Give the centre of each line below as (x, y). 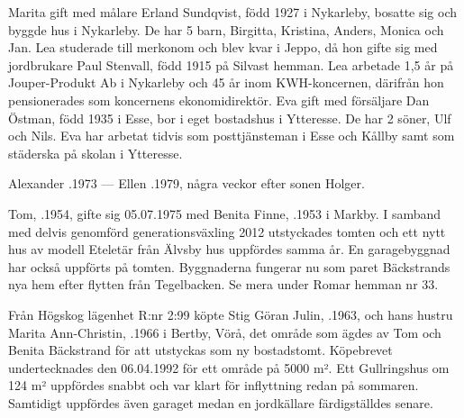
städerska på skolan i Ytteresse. (96, 153)
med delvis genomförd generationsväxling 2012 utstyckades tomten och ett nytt (227, 231)
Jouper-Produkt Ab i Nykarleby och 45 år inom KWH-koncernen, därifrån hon (226, 82)
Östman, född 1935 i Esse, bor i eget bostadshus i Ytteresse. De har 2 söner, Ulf (230, 118)
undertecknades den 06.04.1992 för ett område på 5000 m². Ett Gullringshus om (229, 367)
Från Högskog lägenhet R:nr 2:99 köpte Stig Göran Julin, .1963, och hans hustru (231, 314)
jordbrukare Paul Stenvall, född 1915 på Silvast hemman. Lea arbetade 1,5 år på (231, 64)
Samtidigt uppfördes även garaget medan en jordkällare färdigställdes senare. (221, 402)
